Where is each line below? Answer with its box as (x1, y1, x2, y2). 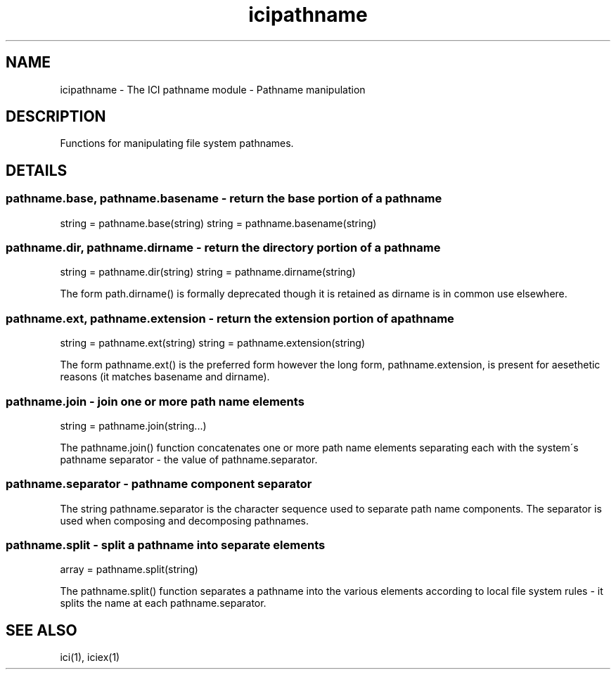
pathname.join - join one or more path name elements (6, 394, 304, 409)
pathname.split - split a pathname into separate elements (6, 538, 326, 553)
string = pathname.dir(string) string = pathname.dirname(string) (60, 266, 356, 278)
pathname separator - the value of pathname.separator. (60, 453, 318, 465)
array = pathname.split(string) (60, 563, 198, 576)
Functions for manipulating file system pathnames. (60, 137, 294, 150)
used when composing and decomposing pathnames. (60, 514, 309, 527)
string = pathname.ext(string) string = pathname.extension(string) (60, 337, 366, 349)
